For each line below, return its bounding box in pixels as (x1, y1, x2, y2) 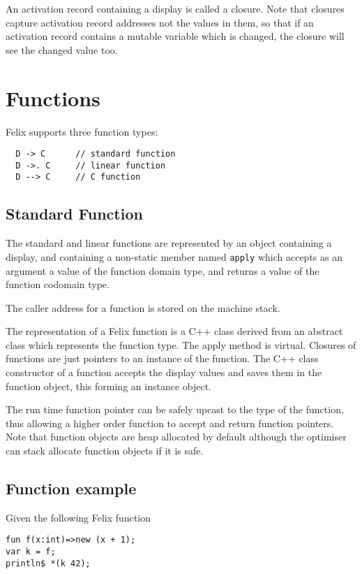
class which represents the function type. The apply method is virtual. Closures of (6, 337, 356, 352)
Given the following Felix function (6, 510, 151, 524)
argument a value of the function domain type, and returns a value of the (6, 263, 319, 278)
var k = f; (6, 547, 56, 557)
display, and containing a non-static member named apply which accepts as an (6, 249, 342, 264)
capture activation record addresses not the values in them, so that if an (6, 15, 314, 29)
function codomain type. (6, 277, 110, 292)
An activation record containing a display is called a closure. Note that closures (6, 1, 345, 15)
